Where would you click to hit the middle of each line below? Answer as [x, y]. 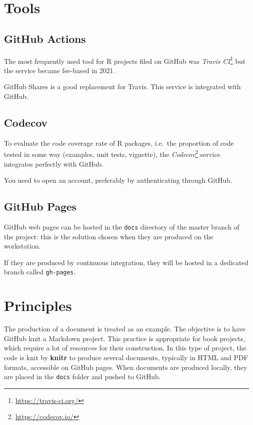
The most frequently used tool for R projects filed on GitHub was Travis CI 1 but [125, 60]
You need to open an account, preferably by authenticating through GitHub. [118, 180]
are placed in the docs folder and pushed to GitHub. [82, 377]
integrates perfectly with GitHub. [54, 164]
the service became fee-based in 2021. [60, 70]
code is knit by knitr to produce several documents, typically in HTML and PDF [126, 357]
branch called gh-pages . [40, 272]
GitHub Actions [45, 38]
